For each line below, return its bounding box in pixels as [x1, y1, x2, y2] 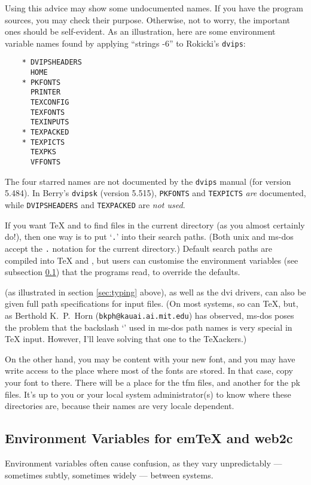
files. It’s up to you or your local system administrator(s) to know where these [5, 388, 291, 400]
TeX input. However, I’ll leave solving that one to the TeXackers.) [5, 333, 247, 345]
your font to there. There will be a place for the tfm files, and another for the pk [5, 376, 300, 388]
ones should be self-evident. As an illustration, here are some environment [5, 25, 276, 38]
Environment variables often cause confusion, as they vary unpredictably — [5, 456, 282, 469]
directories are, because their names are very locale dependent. [5, 399, 234, 412]
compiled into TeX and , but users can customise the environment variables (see [5, 254, 298, 266]
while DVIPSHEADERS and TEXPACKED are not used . [5, 198, 185, 211]
